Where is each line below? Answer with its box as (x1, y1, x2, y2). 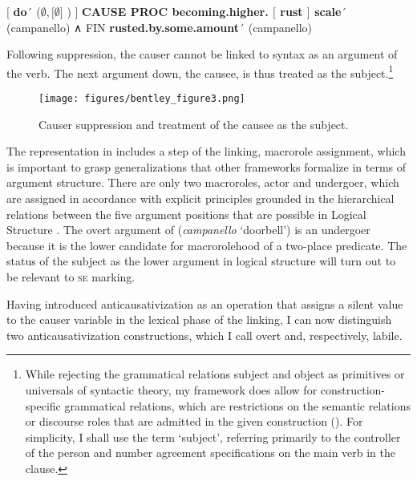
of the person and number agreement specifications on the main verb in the (25, 444, 396, 461)
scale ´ (314, 3, 347, 19)
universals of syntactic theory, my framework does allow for (25, 382, 318, 398)
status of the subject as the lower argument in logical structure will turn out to (6, 253, 396, 269)
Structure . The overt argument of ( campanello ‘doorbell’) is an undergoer (6, 221, 370, 238)
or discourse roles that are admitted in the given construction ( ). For (25, 413, 363, 430)
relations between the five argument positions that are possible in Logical (6, 205, 366, 222)
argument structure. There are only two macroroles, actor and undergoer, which (6, 174, 399, 191)
